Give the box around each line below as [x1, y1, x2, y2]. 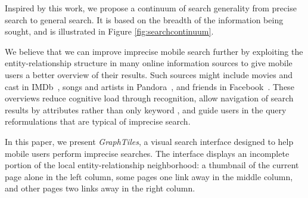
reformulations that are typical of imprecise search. [5, 115, 191, 128]
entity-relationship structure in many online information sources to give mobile [5, 57, 293, 69]
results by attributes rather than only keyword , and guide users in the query [5, 103, 287, 116]
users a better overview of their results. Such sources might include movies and [5, 68, 293, 81]
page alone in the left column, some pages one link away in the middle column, [5, 170, 293, 182]
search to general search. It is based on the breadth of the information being [5, 13, 284, 26]
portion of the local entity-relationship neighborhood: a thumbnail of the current [5, 159, 299, 171]
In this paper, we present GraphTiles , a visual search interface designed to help [5, 135, 294, 147]
